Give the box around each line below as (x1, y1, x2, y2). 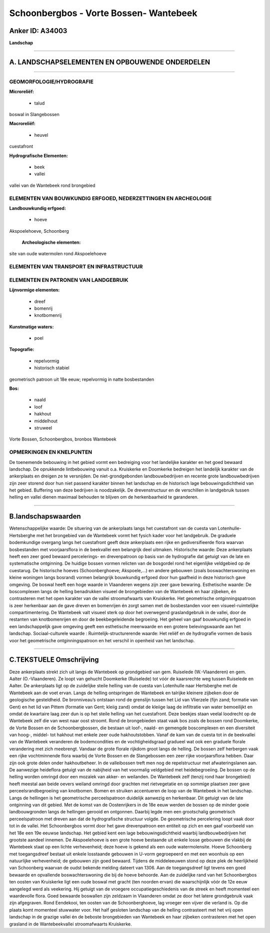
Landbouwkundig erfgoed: (9, 205, 66, 211)
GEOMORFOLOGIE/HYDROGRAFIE (9, 78, 93, 85)
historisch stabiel (34, 365, 69, 371)
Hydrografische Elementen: (9, 153, 68, 159)
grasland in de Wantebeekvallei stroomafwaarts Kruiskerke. (9, 921, 132, 927)
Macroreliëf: (9, 121, 36, 127)
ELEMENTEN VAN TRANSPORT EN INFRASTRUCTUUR (9, 263, 143, 270)
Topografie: (9, 346, 34, 352)
